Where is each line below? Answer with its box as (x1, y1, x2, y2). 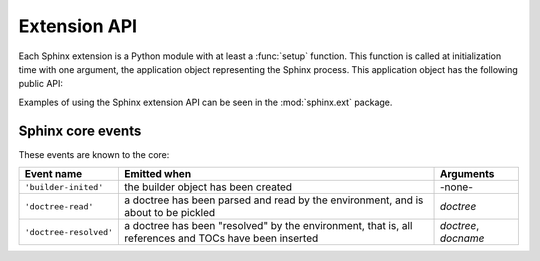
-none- (439, 180, 474, 194)
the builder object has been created (124, 180, 293, 194)
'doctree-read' (24, 201, 94, 212)
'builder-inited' (24, 181, 104, 192)
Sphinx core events (18, 122, 142, 139)
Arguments (439, 167, 495, 181)
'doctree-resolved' (24, 226, 114, 237)
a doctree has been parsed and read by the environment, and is (124, 193, 424, 207)
